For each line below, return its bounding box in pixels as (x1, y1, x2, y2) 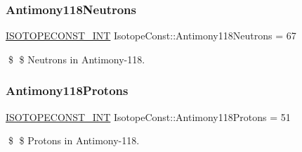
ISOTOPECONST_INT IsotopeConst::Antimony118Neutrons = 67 (6, 28, 296, 43)
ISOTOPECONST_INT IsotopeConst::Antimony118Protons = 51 (6, 109, 291, 124)
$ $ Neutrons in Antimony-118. (8, 51, 145, 66)
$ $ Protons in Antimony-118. (8, 133, 140, 148)
